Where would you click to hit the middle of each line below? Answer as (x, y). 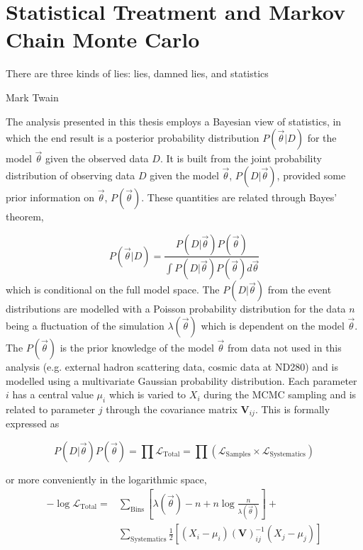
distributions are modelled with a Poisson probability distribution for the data (176, 309)
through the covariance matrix (172, 409)
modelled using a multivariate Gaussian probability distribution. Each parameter (181, 380)
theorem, (25, 216)
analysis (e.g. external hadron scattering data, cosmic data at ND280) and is (172, 366)
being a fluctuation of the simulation (85, 325)
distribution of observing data (71, 175)
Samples (238, 455)
